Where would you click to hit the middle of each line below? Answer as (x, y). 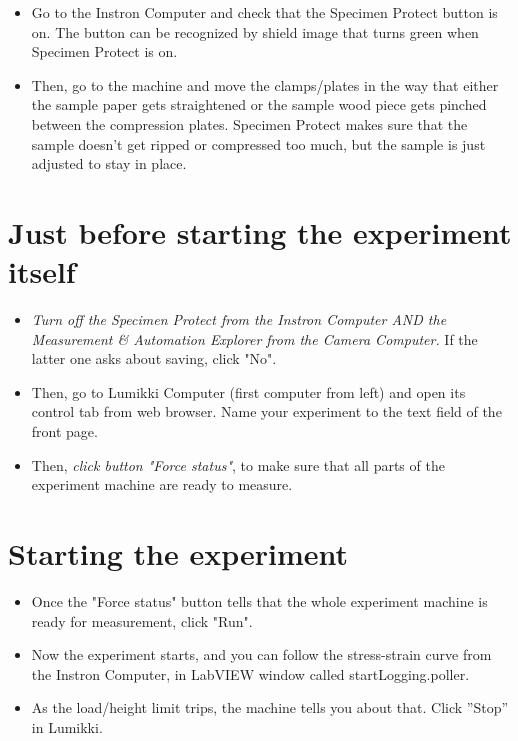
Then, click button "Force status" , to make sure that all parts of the (238, 464)
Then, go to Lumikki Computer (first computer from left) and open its (248, 391)
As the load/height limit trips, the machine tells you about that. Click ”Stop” (270, 707)
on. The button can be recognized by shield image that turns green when (255, 31)
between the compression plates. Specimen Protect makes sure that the (249, 123)
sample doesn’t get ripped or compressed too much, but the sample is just (258, 143)
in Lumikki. (67, 726)
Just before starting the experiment (260, 231)
